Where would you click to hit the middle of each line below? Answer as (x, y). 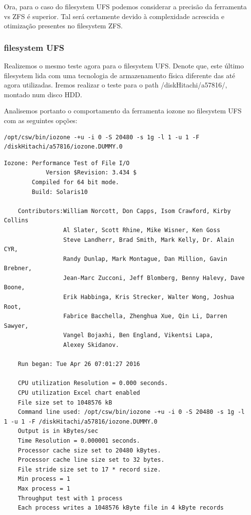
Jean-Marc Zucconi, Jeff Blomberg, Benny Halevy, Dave (154, 278)
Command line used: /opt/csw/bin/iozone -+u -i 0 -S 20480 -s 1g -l (131, 412)
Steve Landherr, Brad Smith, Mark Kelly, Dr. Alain (149, 240)
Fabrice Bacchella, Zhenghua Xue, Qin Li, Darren (145, 316)
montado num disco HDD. (43, 94)
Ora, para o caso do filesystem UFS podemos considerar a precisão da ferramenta (125, 6)
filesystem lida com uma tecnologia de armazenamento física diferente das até (120, 75)
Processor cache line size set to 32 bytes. (91, 460)
